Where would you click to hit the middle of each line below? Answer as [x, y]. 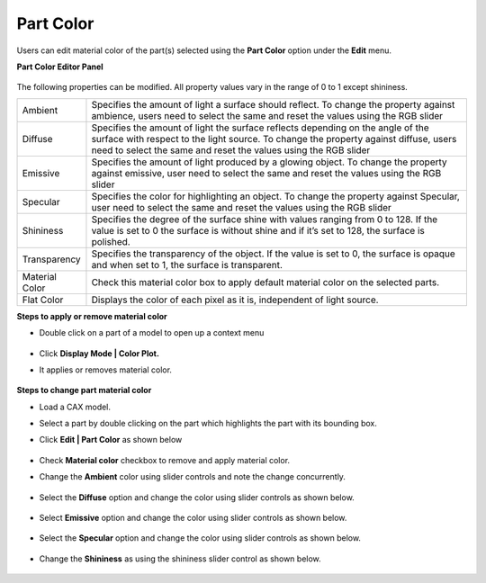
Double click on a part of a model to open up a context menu [152, 333]
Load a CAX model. [75, 407]
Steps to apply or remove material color [92, 316]
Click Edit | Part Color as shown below [111, 440]
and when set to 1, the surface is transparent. [187, 265]
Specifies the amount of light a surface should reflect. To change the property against [273, 104]
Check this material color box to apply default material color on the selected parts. [265, 282]
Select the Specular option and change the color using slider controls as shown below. [200, 538]
